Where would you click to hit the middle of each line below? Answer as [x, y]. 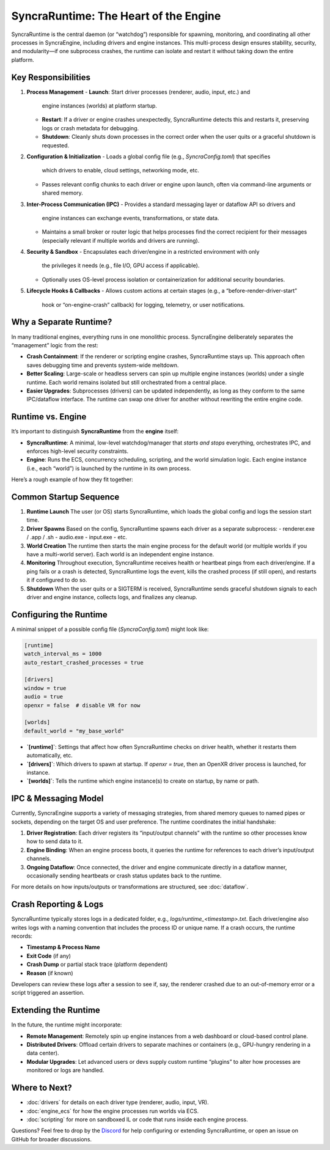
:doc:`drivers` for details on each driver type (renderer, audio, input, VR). [118, 1102]
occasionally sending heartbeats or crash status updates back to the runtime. [124, 875]
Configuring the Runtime [59, 614]
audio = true [44, 697]
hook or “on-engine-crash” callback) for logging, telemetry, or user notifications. [143, 304]
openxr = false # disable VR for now [82, 705]
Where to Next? [42, 1088]
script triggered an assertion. [48, 993]
